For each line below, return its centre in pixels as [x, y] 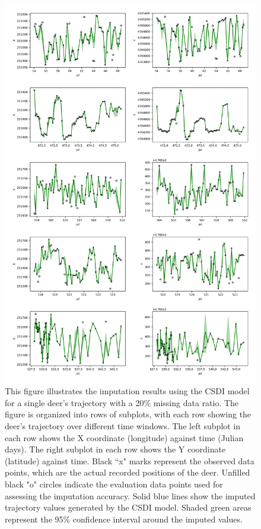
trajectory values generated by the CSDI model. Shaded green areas [128, 507]
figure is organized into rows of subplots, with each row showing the [128, 414]
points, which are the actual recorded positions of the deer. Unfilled [128, 472]
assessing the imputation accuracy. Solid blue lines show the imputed [130, 495]
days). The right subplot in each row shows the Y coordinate [115, 449]
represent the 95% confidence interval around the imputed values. [124, 519]
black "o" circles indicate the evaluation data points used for [114, 484]
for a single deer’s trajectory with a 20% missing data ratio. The [122, 402]
